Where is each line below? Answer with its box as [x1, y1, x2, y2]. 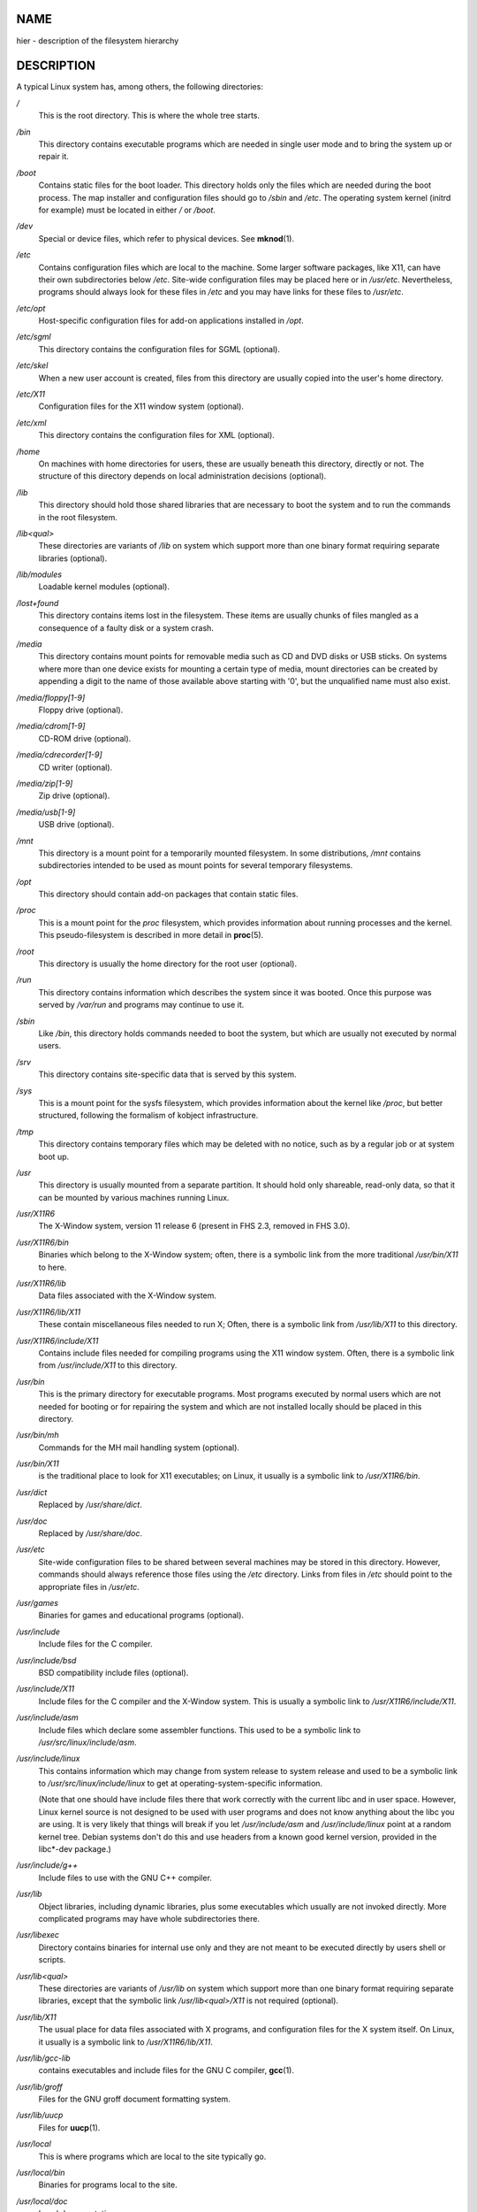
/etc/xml [16, 417, 47, 428]
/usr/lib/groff [16, 2081, 63, 2092]
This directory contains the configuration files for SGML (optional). [38, 343, 280, 354]
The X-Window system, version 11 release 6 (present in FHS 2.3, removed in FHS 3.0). [38, 1221, 351, 1232]
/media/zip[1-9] [16, 778, 73, 788]
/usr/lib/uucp [16, 2110, 64, 2121]
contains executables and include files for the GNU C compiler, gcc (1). [38, 2065, 295, 2076]
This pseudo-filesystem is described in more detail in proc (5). [38, 930, 264, 941]
